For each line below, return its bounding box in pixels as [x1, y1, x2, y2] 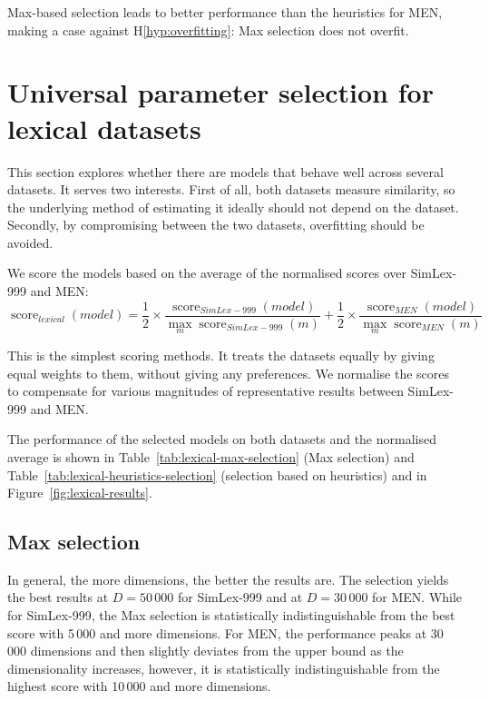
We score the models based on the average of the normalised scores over [7, 263, 407, 282]
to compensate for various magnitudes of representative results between [7, 381, 404, 400]
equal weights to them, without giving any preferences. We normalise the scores [7, 363, 450, 382]
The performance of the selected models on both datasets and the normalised [7, 429, 436, 449]
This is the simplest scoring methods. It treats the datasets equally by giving [7, 345, 435, 364]
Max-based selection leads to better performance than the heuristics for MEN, [7, 3, 443, 21]
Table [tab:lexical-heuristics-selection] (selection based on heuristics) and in [7, 465, 427, 484]
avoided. [7, 232, 54, 252]
